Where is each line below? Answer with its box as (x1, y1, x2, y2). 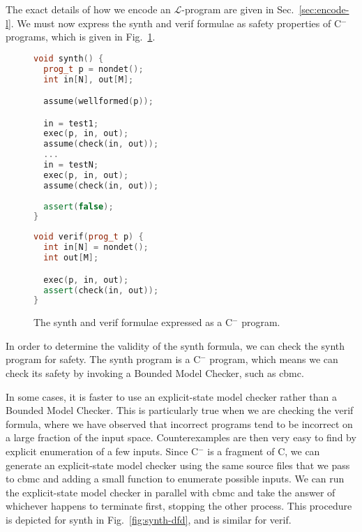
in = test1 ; (43, 118, 99, 128)
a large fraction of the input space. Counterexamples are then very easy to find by (6, 430, 356, 445)
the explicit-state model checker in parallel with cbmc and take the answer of (6, 485, 335, 499)
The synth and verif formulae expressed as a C (33, 315, 233, 330)
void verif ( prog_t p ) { (33, 232, 144, 242)
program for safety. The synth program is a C (6, 352, 201, 367)
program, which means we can (209, 352, 338, 367)
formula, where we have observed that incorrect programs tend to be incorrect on (6, 416, 353, 431)
